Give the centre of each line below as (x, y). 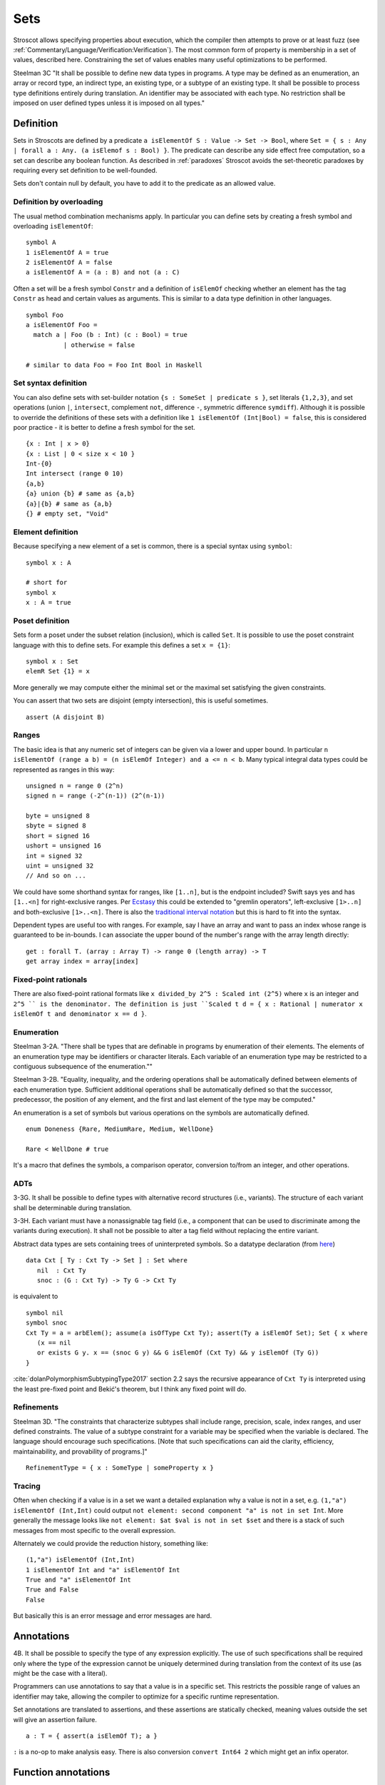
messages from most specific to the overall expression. (94, 1530)
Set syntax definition (50, 383)
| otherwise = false (99, 345)
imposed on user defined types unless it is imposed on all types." (109, 103)
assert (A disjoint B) (66, 717)
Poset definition (41, 620)
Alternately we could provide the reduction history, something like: (111, 1543)
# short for (47, 583)
